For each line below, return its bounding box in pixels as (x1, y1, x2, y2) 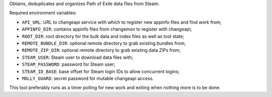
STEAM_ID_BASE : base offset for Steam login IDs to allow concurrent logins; (22, 68, 180, 74)
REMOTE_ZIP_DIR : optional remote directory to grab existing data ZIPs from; (22, 47, 181, 53)
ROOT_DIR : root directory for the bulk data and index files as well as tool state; (22, 33, 184, 39)
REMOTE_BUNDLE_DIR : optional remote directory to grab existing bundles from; (22, 40, 186, 46)
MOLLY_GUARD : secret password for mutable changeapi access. (22, 75, 154, 81)
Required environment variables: (9, 10, 77, 16)
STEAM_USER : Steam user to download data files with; (22, 54, 133, 60)
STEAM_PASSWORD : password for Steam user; (22, 61, 115, 67)
